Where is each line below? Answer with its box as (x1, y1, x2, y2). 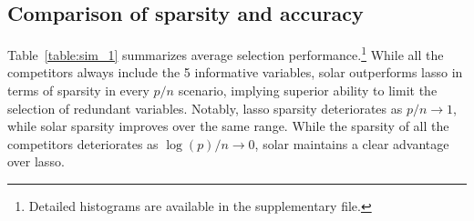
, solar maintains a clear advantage (254, 134, 449, 153)
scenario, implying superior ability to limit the (178, 81, 438, 100)
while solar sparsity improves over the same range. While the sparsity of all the (7, 116, 449, 136)
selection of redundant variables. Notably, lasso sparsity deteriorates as (7, 98, 403, 117)
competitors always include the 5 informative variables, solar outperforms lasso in (7, 63, 463, 82)
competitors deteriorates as (7, 134, 159, 153)
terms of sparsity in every (7, 81, 149, 100)
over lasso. (7, 152, 65, 171)
